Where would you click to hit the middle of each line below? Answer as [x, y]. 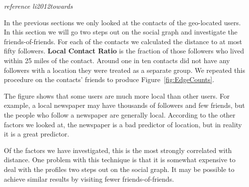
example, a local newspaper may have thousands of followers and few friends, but [124, 105]
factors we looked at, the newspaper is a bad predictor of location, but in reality [123, 124]
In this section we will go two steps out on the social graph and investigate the [121, 32]
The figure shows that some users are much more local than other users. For [117, 95]
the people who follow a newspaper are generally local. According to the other [120, 114]
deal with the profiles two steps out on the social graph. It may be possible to [119, 169]
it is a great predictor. [37, 134]
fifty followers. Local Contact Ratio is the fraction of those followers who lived [124, 51]
